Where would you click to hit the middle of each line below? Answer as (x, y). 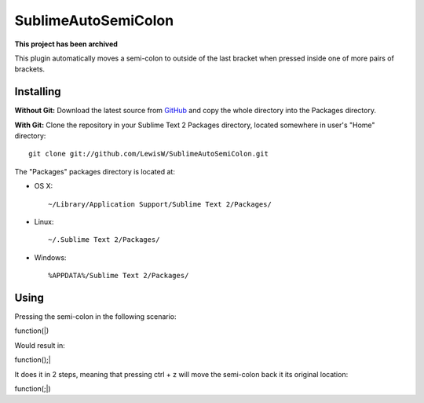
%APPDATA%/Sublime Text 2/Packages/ (119, 276)
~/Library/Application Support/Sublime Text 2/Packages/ (160, 204)
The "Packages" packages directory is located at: (95, 171)
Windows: (50, 257)
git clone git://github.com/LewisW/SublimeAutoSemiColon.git (148, 154)
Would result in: (40, 345)
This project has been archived (66, 44)
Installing (38, 92)
